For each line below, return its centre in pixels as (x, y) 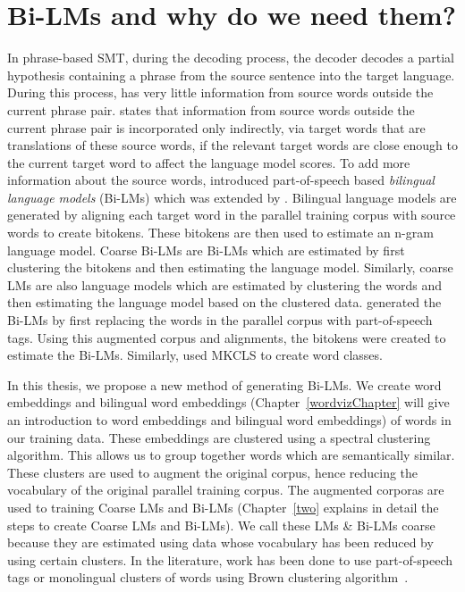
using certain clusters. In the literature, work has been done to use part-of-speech (230, 559)
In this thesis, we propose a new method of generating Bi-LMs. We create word (224, 384)
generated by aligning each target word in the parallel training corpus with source (232, 215)
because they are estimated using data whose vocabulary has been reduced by (220, 542)
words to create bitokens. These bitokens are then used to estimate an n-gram (220, 233)
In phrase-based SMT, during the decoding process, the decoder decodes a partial (231, 58)
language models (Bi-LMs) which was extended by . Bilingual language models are (232, 197)
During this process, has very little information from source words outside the (220, 92)
